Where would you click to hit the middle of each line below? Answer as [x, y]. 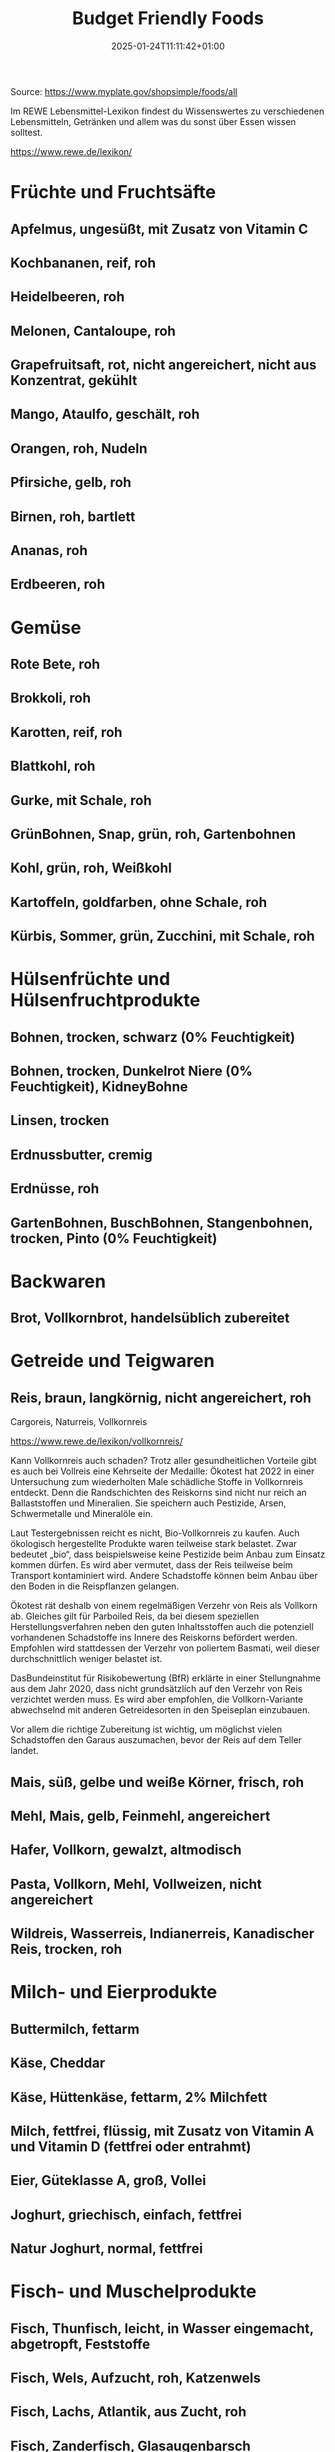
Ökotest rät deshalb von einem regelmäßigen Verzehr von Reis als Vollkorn [164, 1606]
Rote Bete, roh [55, 664]
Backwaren [58, 1281]
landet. [24, 1751]
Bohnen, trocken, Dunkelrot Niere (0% [131, 1071]
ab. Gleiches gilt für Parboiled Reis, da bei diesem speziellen [135, 1616]
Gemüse [46, 627]
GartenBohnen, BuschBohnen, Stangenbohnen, [161, 1222]
